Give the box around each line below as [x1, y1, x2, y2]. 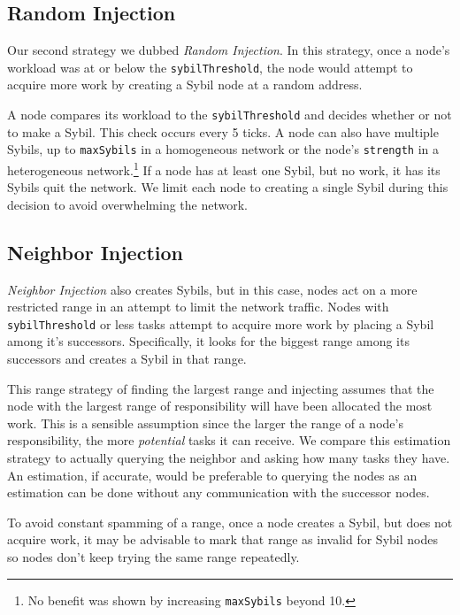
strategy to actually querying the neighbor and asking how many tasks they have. [7, 449, 450, 466]
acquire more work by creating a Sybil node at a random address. [7, 75, 363, 94]
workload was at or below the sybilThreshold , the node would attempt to [7, 58, 413, 76]
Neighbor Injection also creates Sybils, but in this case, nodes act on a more [7, 280, 418, 298]
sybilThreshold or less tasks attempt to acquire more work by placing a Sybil [7, 314, 434, 333]
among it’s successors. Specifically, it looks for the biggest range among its [7, 332, 410, 350]
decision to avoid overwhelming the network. [7, 195, 248, 213]
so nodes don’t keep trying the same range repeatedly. [7, 547, 300, 565]
